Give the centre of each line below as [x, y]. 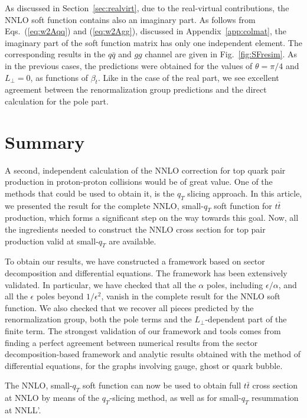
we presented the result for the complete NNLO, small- [104, 205]
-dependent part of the [246, 319]
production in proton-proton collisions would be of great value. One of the [139, 182]
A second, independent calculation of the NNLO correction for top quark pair [145, 170]
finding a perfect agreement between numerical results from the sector [131, 342]
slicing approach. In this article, [245, 193]
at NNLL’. [23, 409]
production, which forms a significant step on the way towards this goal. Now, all [152, 218]
